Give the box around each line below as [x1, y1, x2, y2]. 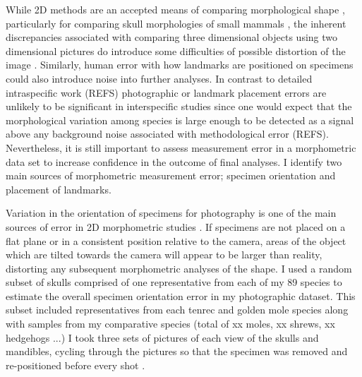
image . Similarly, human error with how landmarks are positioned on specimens [6, 57, 354, 72]
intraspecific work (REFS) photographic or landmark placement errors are [6, 85, 327, 100]
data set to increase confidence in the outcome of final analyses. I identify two [6, 154, 342, 169]
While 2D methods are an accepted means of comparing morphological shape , [6, 2, 345, 16]
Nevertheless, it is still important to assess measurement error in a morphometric [6, 140, 356, 155]
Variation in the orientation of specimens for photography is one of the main [6, 205, 337, 220]
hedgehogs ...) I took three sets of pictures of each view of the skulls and [6, 330, 319, 345]
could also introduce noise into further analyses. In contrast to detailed [6, 71, 313, 85]
